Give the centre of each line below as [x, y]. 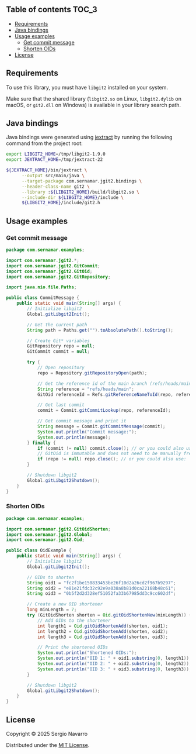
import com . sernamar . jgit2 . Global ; [49, 535]
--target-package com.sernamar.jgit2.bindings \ [82, 181]
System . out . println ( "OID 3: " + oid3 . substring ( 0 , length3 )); [114, 669]
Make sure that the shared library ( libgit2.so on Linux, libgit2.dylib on [94, 98]
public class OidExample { [39, 550]
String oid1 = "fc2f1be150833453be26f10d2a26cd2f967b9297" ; [101, 583]
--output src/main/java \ [53, 176]
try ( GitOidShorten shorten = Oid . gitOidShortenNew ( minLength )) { [109, 615]
